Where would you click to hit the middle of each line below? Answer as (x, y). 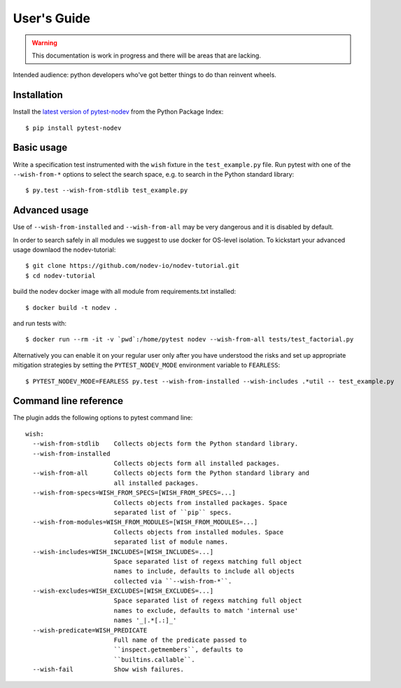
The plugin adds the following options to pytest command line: (103, 418)
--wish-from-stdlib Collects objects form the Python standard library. (166, 444)
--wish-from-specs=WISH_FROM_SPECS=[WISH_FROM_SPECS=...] (134, 493)
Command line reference (68, 401)
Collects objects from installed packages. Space (200, 502)
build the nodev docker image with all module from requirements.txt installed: (125, 292)
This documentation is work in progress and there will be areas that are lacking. (147, 55)
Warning (44, 43)
